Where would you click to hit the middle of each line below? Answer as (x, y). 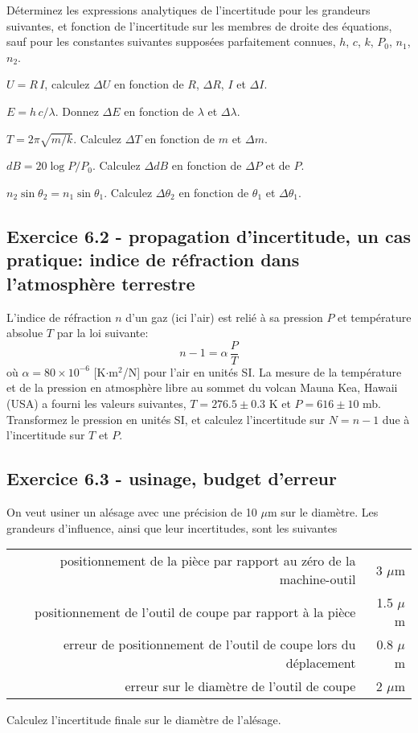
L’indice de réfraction (59, 317)
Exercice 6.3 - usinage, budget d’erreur (172, 478)
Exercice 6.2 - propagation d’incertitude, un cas (209, 235)
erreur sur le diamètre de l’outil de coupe (240, 686)
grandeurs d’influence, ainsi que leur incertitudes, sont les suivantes (172, 527)
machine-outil (318, 579)
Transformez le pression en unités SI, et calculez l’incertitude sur (166, 419)
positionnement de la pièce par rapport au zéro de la (208, 561)
